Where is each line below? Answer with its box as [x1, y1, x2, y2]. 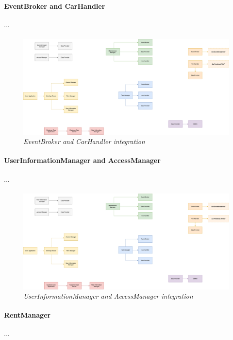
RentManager [4, 310, 51, 320]
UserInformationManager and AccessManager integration [23, 291, 193, 301]
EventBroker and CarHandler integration [23, 136, 145, 146]
